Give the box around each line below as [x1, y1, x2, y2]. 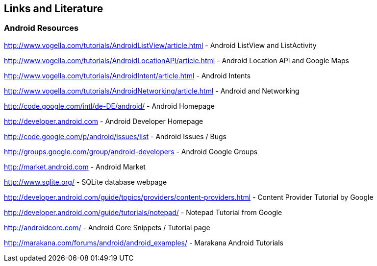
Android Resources [4, 23, 79, 33]
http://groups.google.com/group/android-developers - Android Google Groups [4, 147, 258, 156]
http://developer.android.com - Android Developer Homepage [4, 117, 203, 125]
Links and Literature [4, 2, 103, 15]
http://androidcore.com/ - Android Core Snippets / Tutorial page [4, 223, 210, 232]
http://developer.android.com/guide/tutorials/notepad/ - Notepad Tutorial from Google [4, 208, 282, 217]
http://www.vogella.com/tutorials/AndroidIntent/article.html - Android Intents [4, 71, 251, 80]
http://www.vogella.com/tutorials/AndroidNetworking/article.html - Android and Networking [4, 86, 300, 95]
